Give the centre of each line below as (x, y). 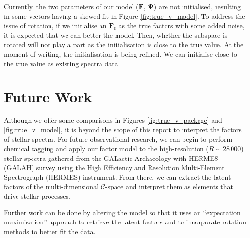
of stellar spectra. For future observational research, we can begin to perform (118, 139)
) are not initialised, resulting (197, 6)
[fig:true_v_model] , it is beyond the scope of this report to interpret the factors (123, 129)
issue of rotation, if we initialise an (55, 25)
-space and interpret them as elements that (169, 186)
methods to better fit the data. (50, 231)
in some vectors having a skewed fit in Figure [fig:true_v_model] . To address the (125, 16)
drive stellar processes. (37, 196)
